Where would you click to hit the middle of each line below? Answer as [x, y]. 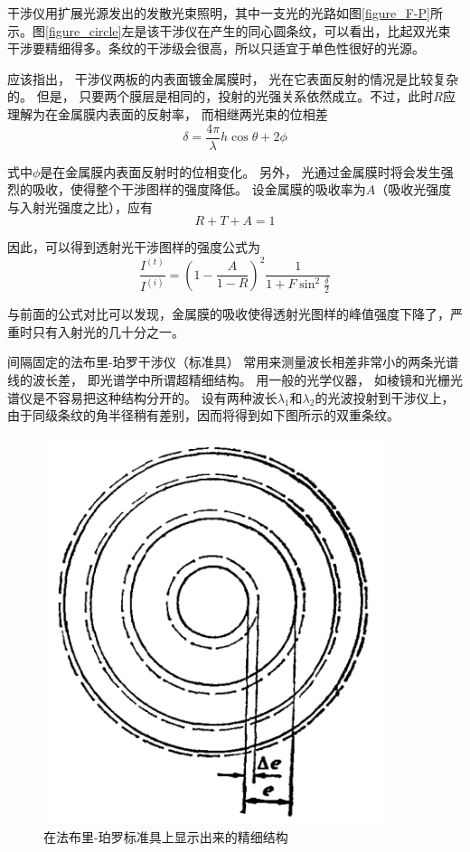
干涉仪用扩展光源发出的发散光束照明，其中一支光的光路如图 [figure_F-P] [219, 13]
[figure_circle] [84, 30]
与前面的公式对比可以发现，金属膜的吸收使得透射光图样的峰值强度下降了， [229, 314]
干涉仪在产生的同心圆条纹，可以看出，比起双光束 [305, 30]
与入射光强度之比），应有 [80, 206]
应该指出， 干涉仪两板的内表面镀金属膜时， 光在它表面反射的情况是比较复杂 [233, 78]
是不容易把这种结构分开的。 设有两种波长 [155, 397]
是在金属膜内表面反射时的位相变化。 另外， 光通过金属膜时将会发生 [240, 171]
